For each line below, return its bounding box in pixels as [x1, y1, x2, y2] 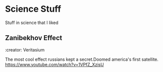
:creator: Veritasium [5, 47, 45, 52]
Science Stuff [5, 3, 61, 15]
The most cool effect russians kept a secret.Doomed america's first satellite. [5, 56, 159, 62]
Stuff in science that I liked [5, 20, 59, 25]
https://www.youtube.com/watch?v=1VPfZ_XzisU [5, 61, 104, 67]
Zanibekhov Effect [5, 34, 62, 42]
